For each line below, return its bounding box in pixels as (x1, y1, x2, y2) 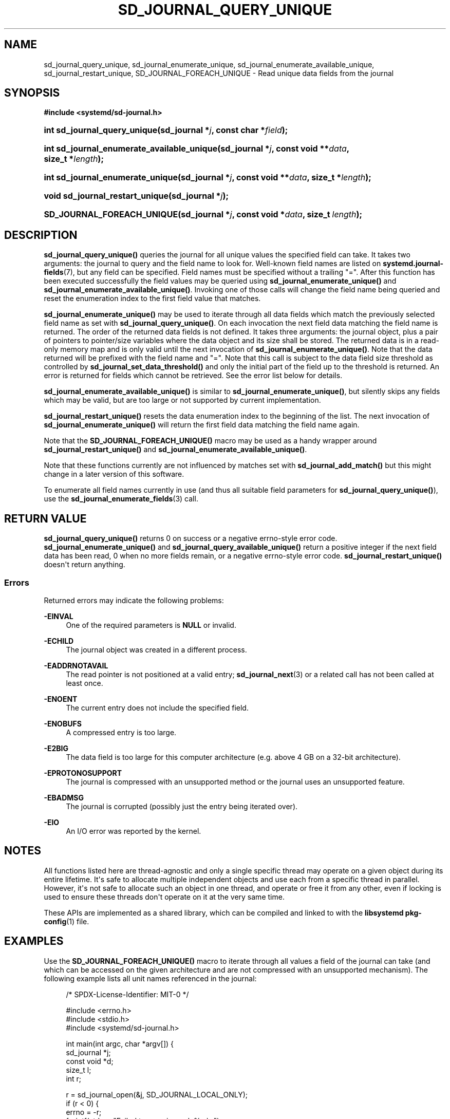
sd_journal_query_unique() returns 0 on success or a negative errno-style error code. (44, 534, 338, 543)
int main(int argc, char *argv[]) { (66, 1039, 174, 1048)
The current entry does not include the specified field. (66, 703, 249, 712)
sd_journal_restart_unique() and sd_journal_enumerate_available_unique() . (44, 445, 307, 454)
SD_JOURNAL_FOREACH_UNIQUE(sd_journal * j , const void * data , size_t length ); (44, 209, 363, 220)
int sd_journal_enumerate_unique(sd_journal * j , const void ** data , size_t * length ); (44, 172, 371, 183)
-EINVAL (44, 611, 73, 621)
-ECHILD (44, 636, 74, 645)
